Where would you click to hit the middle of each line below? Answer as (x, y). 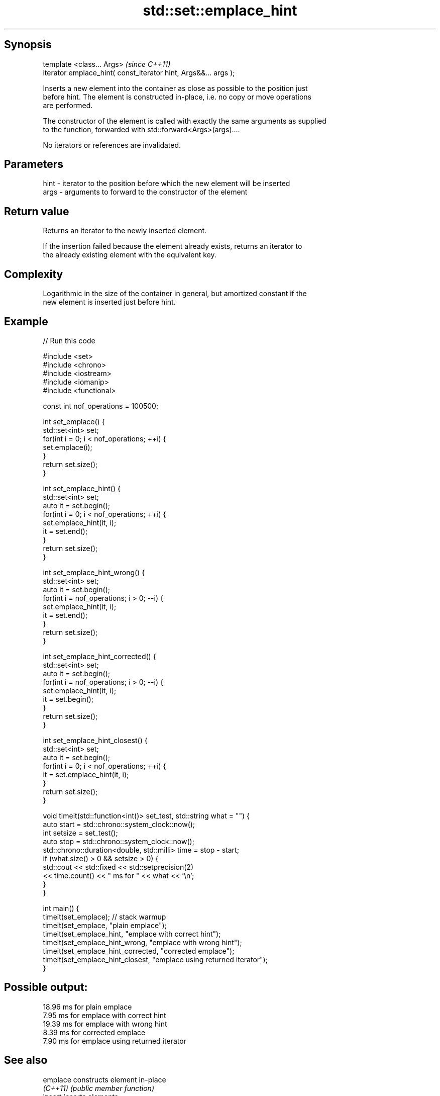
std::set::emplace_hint (220, 11)
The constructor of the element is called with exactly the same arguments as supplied (185, 121)
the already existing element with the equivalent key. (130, 255)
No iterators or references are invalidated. (112, 145)
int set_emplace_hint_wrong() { (94, 572)
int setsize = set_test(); (80, 833)
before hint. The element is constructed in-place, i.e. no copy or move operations (177, 97)
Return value (37, 211)
